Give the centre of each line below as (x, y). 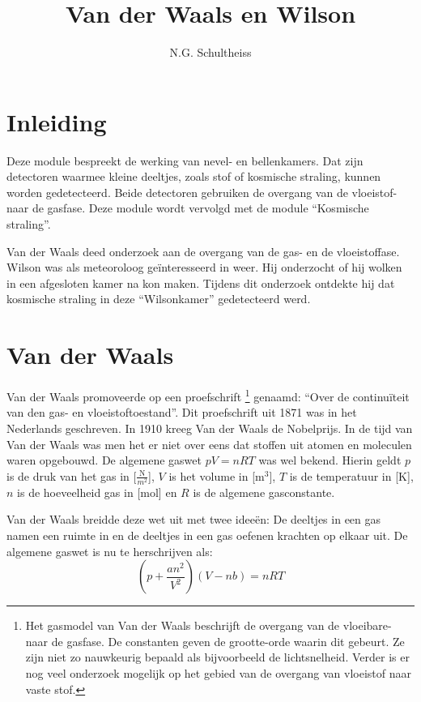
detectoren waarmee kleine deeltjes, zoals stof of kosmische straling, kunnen (194, 176)
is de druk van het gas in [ (72, 475)
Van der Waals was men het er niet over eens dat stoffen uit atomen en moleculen (209, 444)
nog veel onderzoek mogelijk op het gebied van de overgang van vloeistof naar (218, 673)
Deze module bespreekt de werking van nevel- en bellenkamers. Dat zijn (185, 160)
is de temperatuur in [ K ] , (351, 475)
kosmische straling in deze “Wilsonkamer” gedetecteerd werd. (159, 299)
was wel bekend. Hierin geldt (330, 460)
